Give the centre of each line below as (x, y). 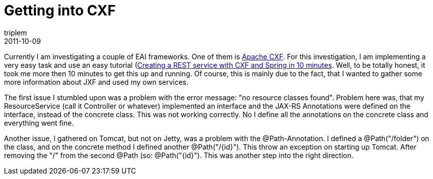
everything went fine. (39, 123)
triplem (15, 32)
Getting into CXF (60, 10)
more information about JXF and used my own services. (96, 82)
